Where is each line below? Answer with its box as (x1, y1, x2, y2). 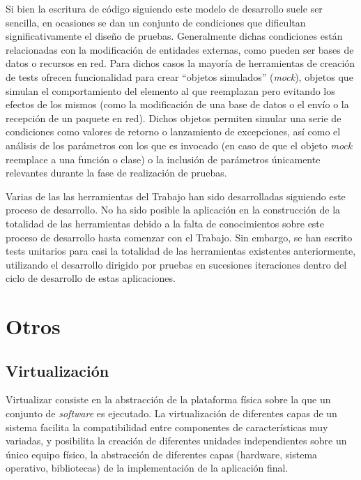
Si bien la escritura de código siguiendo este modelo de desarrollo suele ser (6, 1, 323, 15)
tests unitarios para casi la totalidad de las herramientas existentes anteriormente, (6, 243, 356, 258)
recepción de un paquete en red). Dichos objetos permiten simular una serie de (6, 110, 341, 125)
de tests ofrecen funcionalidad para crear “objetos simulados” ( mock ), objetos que (6, 69, 353, 84)
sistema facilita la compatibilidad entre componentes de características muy (6, 419, 328, 434)
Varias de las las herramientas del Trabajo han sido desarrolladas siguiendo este (6, 188, 346, 203)
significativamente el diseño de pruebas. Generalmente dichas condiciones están (6, 29, 343, 43)
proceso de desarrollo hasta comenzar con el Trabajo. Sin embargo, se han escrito (6, 230, 353, 244)
